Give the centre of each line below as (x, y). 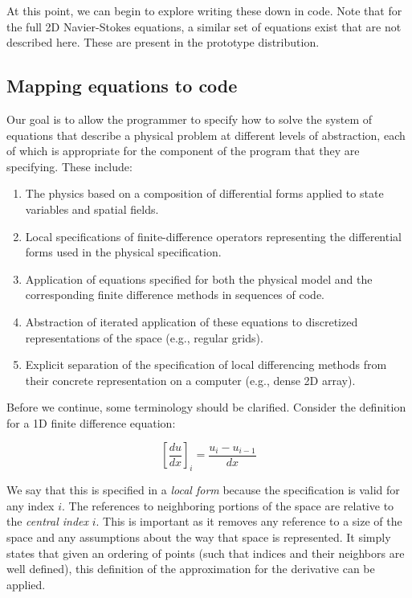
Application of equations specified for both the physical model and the (199, 279)
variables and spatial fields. (92, 209)
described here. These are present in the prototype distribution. (163, 42)
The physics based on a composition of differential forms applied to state (204, 193)
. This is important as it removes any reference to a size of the (249, 521)
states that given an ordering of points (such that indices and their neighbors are (206, 553)
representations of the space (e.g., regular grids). (144, 337)
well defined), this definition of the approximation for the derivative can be (191, 569)
